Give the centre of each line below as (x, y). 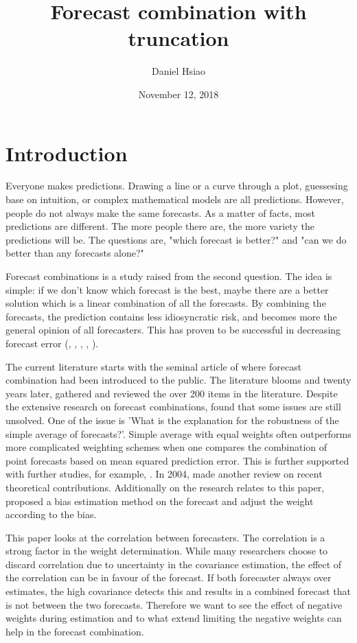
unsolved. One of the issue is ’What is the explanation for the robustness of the (172, 420)
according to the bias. (51, 514)
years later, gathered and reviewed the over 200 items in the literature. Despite (172, 393)
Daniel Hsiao (178, 71)
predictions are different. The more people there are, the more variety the (160, 226)
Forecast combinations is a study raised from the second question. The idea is (169, 276)
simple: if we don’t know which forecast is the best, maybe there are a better (167, 289)
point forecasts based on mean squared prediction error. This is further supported (177, 460)
